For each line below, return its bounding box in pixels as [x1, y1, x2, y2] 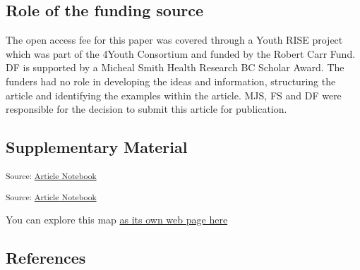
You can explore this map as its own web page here [6, 211, 228, 226]
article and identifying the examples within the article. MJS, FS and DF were [6, 87, 342, 102]
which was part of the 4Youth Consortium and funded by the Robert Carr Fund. [6, 46, 356, 61]
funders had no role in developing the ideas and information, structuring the [6, 73, 336, 88]
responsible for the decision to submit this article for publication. [6, 102, 287, 116]
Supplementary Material [6, 136, 188, 158]
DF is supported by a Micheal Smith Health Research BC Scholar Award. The [6, 60, 344, 75]
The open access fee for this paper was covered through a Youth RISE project [6, 32, 343, 47]
